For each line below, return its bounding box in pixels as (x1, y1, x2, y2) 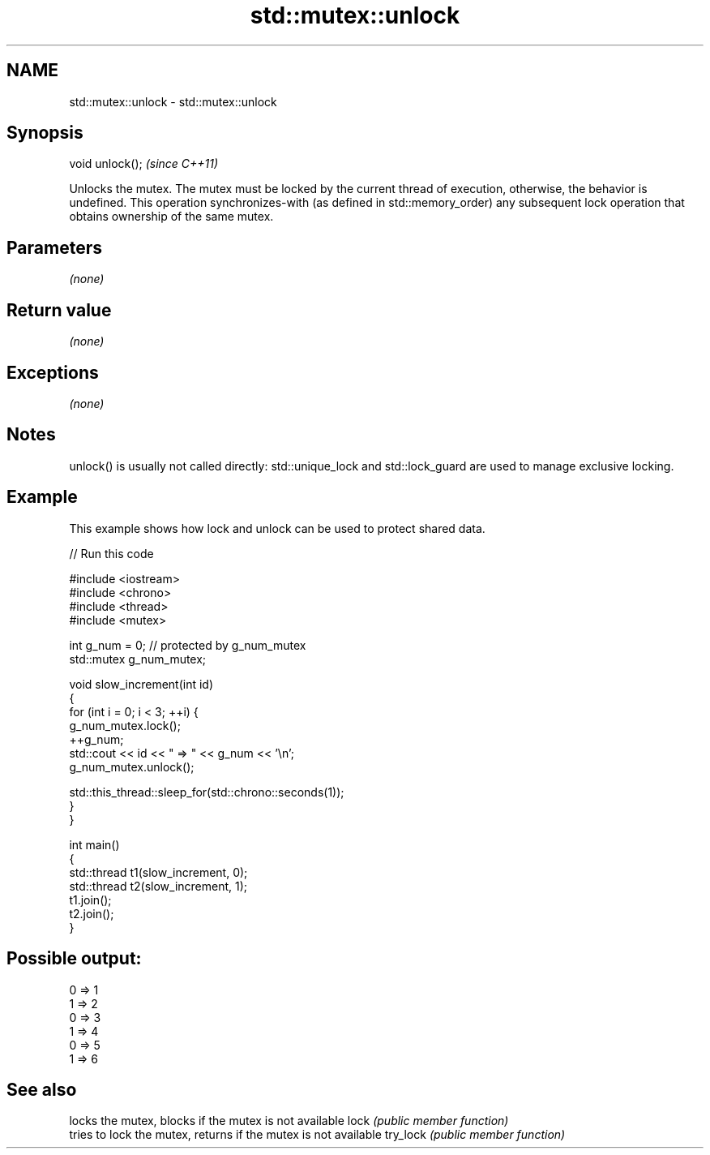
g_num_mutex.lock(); (69, 718, 181, 732)
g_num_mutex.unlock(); (69, 759, 195, 774)
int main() (69, 837, 120, 852)
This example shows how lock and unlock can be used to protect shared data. (69, 521, 485, 535)
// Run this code (69, 546, 154, 560)
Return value (6, 299, 112, 320)
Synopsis (6, 122, 83, 144)
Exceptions (6, 362, 99, 383)
